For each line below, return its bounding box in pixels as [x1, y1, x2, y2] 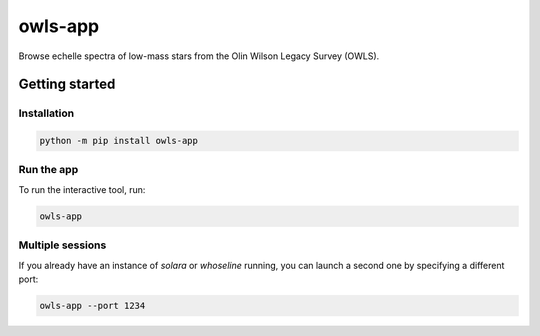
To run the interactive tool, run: [18, 183, 146, 195]
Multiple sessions [18, 238, 107, 252]
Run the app [18, 163, 79, 177]
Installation [18, 106, 75, 120]
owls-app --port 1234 [39, 300, 146, 311]
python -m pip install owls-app [39, 135, 199, 147]
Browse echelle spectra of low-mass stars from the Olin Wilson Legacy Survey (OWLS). [18, 50, 380, 62]
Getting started [18, 76, 116, 93]
